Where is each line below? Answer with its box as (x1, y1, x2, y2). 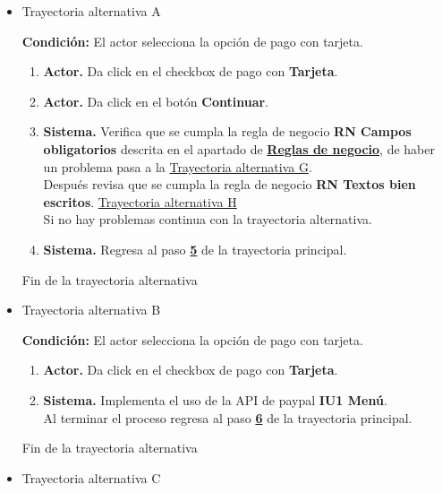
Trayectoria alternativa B (21, 300, 161, 319)
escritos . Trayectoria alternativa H (43, 192, 237, 211)
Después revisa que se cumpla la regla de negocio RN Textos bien (43, 175, 416, 194)
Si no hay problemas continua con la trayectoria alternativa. (43, 210, 372, 229)
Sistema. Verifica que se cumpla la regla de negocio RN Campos (43, 122, 412, 141)
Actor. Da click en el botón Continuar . (43, 91, 269, 110)
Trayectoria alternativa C (21, 468, 161, 487)
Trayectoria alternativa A (21, 2, 161, 20)
